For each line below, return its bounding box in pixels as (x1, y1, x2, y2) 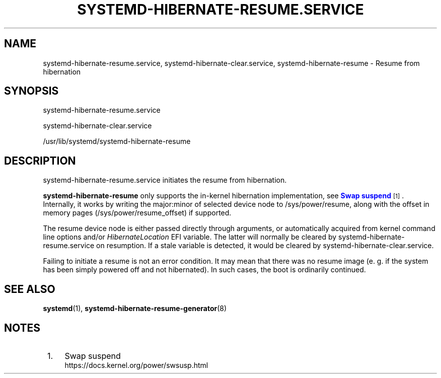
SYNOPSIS (4, 85, 59, 98)
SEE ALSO (4, 282, 55, 295)
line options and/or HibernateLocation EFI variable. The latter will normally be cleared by (43, 233, 337, 242)
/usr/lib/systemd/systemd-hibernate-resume (43, 137, 191, 146)
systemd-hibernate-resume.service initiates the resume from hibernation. (43, 176, 287, 185)
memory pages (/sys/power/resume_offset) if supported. (43, 208, 232, 217)
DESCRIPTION (4, 154, 76, 167)
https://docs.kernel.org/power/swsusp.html (64, 360, 208, 369)
